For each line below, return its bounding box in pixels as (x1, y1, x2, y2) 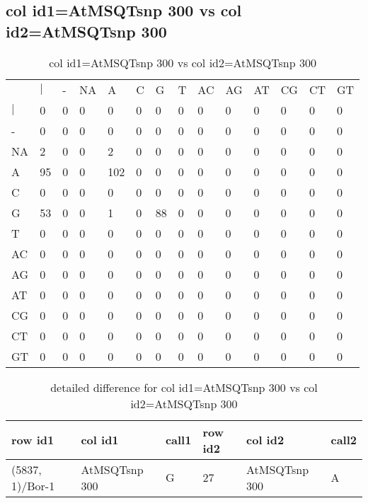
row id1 (11, 432, 54, 449)
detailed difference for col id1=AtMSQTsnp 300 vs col (50, 378, 318, 395)
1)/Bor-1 (11, 477, 55, 494)
